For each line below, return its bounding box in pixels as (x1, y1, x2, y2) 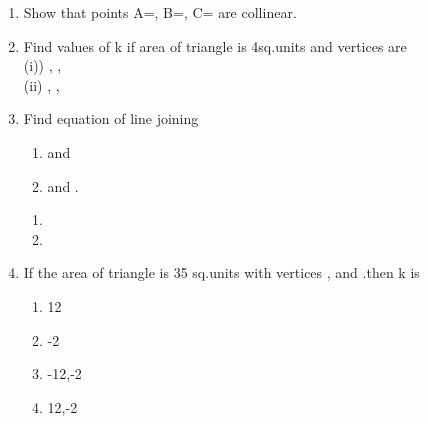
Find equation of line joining (23, 108, 199, 129)
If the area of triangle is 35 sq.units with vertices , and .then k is (23, 262, 420, 283)
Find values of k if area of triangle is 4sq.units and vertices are (23, 35, 407, 56)
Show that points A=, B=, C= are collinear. (23, 2, 297, 22)
